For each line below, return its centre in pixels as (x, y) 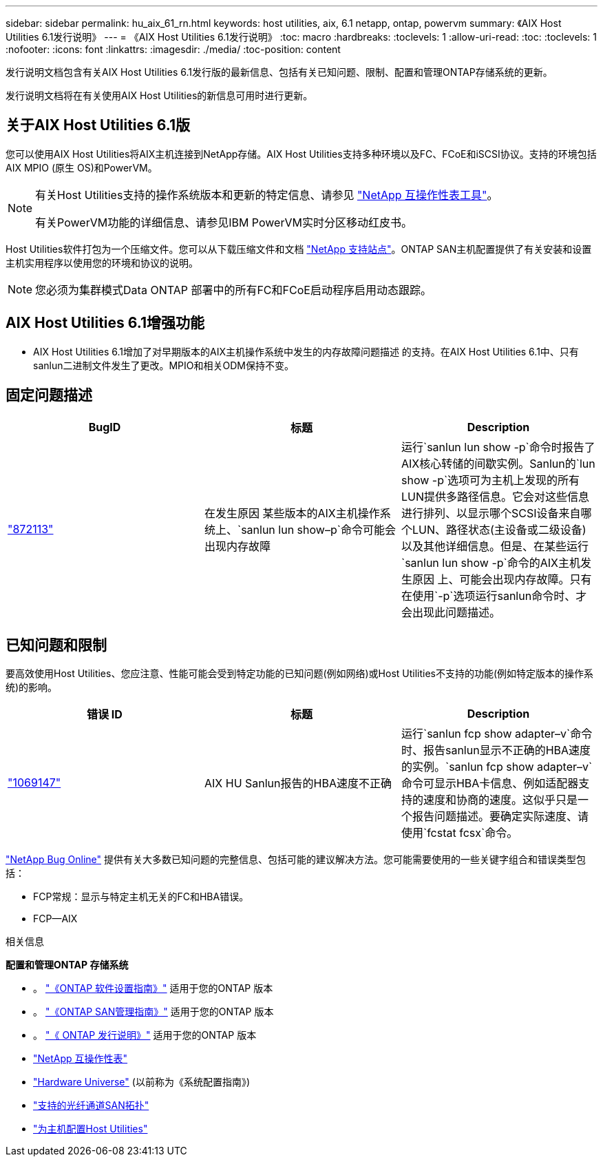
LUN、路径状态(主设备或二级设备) (499, 529)
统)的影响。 (32, 687)
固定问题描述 (49, 395)
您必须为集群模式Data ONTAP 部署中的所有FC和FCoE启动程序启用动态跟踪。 (233, 290)
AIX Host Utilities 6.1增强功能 (105, 323)
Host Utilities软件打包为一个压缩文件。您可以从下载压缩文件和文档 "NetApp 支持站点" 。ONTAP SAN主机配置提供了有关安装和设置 (299, 249)
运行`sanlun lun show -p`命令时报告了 (498, 447)
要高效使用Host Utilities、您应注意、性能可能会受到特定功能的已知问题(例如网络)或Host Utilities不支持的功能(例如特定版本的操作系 (300, 674)
